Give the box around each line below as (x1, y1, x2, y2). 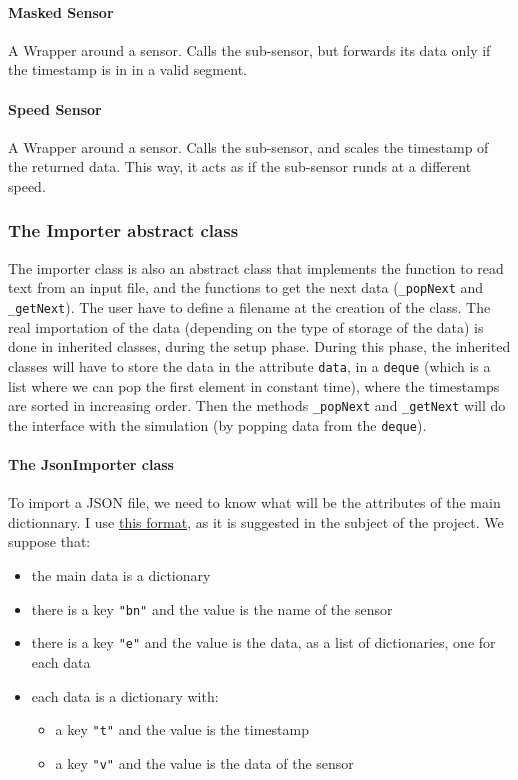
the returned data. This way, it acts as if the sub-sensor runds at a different (8, 156, 472, 177)
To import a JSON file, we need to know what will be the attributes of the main (8, 492, 501, 513)
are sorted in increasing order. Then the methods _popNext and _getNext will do (8, 395, 506, 416)
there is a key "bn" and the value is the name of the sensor (31, 598, 393, 619)
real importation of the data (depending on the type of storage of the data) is (8, 316, 484, 337)
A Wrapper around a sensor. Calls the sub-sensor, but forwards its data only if (8, 39, 491, 60)
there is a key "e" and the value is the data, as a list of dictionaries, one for (31, 632, 496, 653)
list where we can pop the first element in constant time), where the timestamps (8, 375, 500, 396)
